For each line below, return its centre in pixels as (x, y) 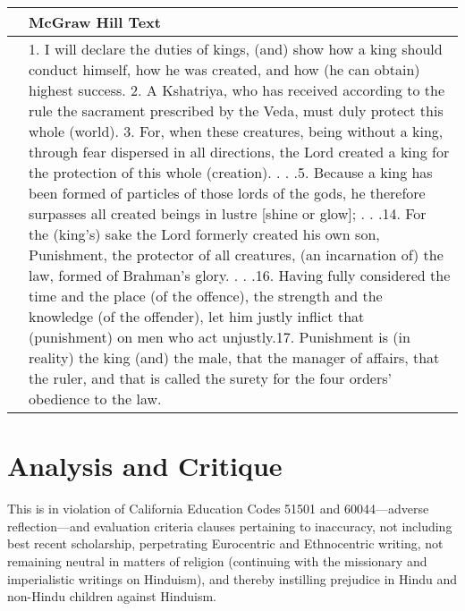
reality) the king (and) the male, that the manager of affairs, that (234, 357)
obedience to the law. (95, 399)
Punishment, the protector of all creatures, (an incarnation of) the (236, 255)
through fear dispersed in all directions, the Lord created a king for (239, 152)
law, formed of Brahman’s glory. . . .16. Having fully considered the (240, 275)
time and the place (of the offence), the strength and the (206, 296)
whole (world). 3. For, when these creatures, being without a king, (236, 131)
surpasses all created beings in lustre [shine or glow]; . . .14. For (228, 213)
